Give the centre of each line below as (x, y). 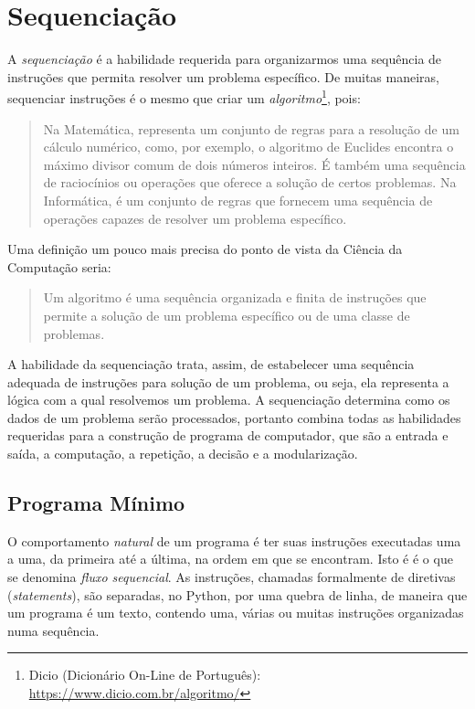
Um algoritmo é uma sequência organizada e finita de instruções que (235, 297)
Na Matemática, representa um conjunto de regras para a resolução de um (251, 128)
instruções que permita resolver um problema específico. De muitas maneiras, (223, 76)
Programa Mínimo (96, 503)
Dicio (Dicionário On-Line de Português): (145, 675)
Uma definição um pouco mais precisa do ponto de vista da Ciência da (205, 249)
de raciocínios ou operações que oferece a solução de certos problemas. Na (250, 182)
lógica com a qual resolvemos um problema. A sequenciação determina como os (229, 400)
